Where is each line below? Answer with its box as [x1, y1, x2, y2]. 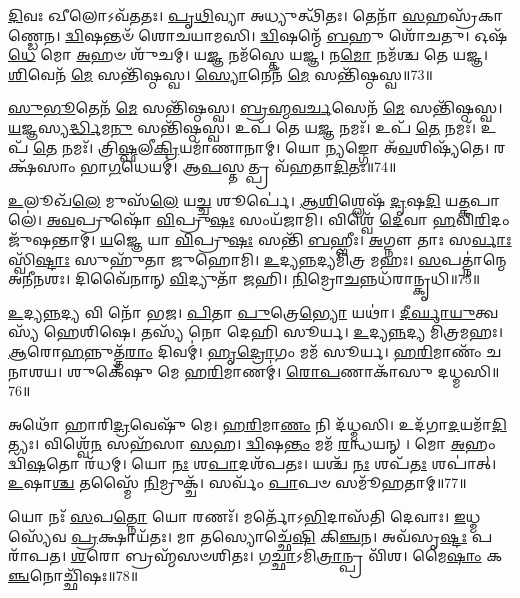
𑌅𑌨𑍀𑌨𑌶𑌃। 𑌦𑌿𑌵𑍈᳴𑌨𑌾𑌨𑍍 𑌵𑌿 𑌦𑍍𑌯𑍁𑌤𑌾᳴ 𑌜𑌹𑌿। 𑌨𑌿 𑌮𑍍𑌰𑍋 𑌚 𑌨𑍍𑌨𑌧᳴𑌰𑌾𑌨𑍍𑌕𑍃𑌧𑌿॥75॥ [8, 268, 481, 289]
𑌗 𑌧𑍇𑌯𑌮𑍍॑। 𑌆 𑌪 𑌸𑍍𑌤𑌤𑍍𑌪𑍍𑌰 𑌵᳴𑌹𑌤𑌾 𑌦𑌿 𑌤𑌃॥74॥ [108, 156, 397, 177]
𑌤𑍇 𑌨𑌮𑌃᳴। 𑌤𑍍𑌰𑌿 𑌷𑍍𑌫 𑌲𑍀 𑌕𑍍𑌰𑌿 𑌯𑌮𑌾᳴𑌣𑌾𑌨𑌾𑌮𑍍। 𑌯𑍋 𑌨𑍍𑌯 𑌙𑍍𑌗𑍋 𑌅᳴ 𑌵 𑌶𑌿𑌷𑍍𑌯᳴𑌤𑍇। [33, 136, 490, 157]
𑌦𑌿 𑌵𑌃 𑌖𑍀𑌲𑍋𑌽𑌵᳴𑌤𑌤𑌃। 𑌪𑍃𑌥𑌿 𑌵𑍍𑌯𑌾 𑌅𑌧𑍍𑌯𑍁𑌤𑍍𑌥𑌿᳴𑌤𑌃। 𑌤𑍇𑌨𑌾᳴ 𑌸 [8, 5, 426, 25]
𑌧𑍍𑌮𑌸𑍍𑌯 [465, 506, 481, 527]
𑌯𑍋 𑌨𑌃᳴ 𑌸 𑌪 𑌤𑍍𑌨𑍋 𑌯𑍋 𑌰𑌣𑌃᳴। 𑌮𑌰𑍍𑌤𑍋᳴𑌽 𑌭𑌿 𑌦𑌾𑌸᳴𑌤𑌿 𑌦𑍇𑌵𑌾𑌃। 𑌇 [8, 506, 466, 527]
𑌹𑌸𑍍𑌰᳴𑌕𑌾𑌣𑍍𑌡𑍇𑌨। [425, 5, 504, 25]
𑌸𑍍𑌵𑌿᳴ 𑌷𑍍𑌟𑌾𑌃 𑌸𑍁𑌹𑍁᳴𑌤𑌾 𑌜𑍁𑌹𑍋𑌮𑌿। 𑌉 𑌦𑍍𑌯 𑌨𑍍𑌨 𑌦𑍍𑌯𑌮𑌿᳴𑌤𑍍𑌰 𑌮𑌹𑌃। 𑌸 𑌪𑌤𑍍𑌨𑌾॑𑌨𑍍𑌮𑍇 [8, 248, 507, 269]
